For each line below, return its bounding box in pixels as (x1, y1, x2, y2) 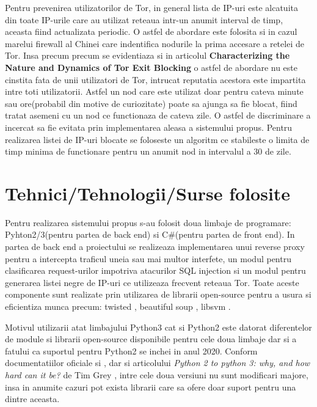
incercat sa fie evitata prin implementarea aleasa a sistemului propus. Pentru (5, 120, 293, 133)
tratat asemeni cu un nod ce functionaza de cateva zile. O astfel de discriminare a (5, 109, 311, 122)
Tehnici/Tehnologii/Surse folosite (5, 180, 291, 205)
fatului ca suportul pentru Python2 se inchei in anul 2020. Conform (5, 344, 258, 357)
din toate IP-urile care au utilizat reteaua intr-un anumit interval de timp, (5, 13, 283, 26)
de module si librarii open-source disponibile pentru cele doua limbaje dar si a (5, 332, 297, 345)
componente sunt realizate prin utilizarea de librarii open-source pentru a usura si (5, 288, 312, 301)
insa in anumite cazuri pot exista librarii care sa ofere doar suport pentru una (5, 380, 296, 393)
